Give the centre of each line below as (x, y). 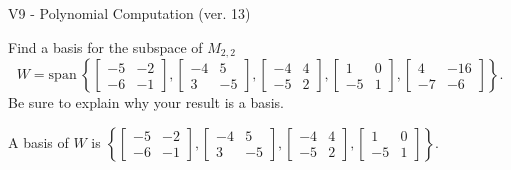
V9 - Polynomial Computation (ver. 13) (129, 13)
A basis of (38, 141)
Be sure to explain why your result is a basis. (146, 102)
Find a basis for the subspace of (105, 46)
